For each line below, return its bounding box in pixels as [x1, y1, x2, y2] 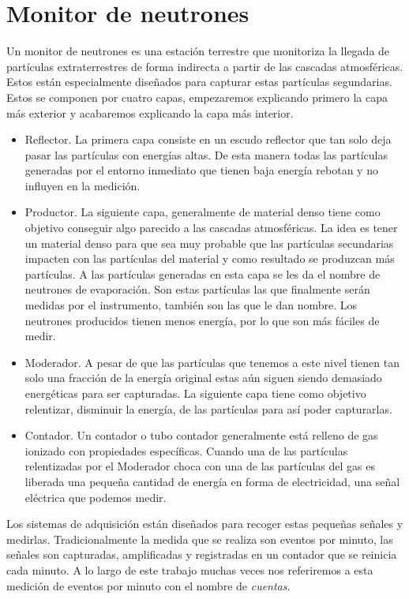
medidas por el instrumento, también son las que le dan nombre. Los [24, 297, 358, 313]
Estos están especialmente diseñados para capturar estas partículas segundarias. [6, 73, 392, 90]
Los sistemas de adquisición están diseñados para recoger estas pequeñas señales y [6, 515, 403, 532]
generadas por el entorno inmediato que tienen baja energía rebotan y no [24, 162, 378, 178]
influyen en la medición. [24, 177, 141, 193]
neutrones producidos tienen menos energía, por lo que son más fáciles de [24, 312, 380, 328]
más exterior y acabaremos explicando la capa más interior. [6, 104, 294, 121]
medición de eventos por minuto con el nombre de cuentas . [6, 577, 291, 593]
